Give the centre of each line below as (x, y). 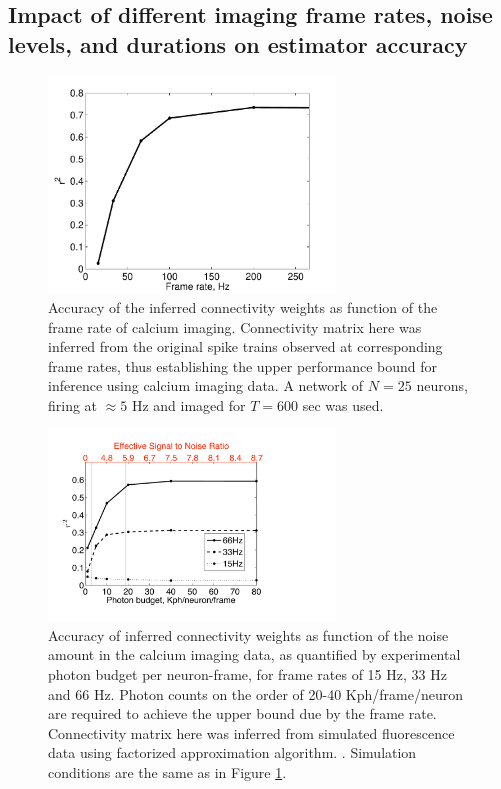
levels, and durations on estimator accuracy (238, 43)
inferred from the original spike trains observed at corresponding (245, 346)
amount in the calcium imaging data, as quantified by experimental (254, 654)
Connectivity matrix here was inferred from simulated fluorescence (251, 732)
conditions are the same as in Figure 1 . (167, 772)
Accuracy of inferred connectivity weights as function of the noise (248, 634)
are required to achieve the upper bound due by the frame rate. (242, 713)
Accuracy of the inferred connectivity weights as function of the (243, 306)
